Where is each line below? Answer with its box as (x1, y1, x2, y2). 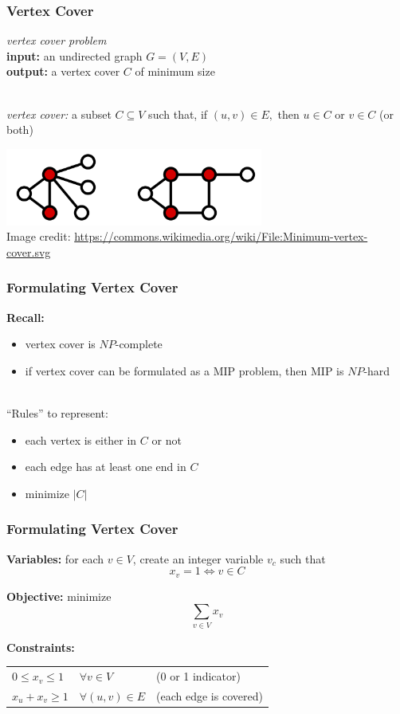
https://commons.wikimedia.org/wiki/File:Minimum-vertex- (74, 228, 368, 245)
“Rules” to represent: (6, 405, 108, 422)
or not (151, 431, 182, 448)
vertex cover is (25, 335, 96, 352)
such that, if (148, 105, 208, 122)
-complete (115, 335, 163, 352)
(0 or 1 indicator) (156, 668, 241, 685)
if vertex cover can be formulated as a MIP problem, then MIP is (25, 362, 344, 379)
